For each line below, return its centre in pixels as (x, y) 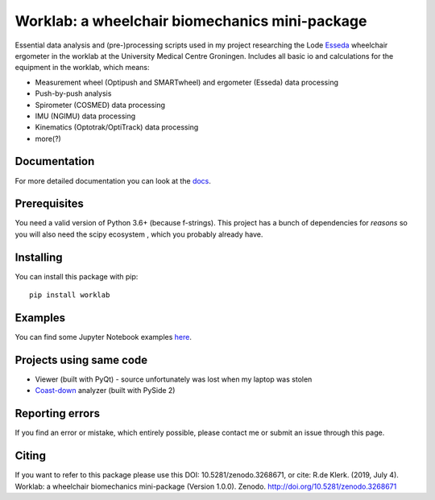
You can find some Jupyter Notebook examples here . (104, 337)
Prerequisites (49, 204)
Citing (30, 456)
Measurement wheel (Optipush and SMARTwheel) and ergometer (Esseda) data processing (186, 82)
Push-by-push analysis (73, 93)
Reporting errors (58, 413)
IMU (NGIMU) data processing (85, 116)
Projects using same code (81, 360)
